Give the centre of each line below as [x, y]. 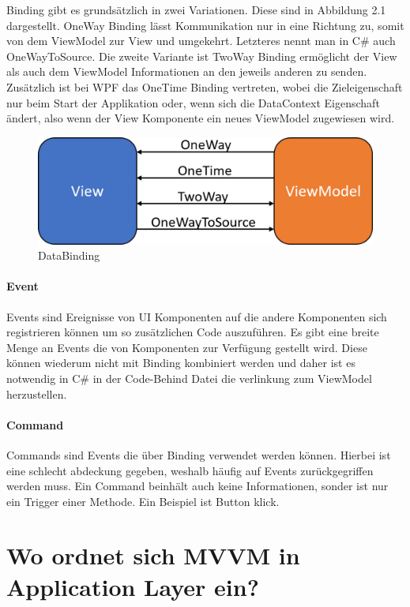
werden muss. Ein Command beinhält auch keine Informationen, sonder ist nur [197, 486]
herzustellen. [37, 393]
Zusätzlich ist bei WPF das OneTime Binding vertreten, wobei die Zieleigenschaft [205, 86]
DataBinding [69, 255]
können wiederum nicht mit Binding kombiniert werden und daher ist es [181, 363]
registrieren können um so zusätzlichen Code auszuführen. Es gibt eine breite [193, 332]
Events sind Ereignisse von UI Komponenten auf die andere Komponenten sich [197, 316]
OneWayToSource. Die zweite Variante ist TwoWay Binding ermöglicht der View [202, 56]
